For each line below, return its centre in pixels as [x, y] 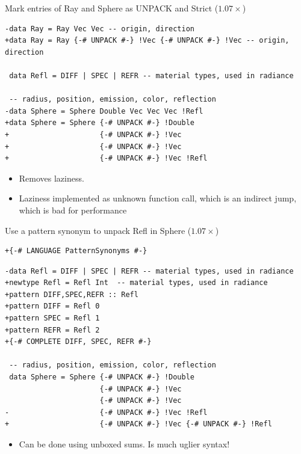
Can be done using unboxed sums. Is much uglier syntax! [124, 444]
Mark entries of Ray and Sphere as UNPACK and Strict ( [112, 8]
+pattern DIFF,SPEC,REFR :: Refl [72, 294]
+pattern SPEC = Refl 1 [52, 318]
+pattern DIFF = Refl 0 [52, 306]
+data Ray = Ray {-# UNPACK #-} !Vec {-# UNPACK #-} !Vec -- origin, [147, 41]
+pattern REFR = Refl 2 [52, 330]
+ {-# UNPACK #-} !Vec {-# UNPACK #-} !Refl [138, 424]
